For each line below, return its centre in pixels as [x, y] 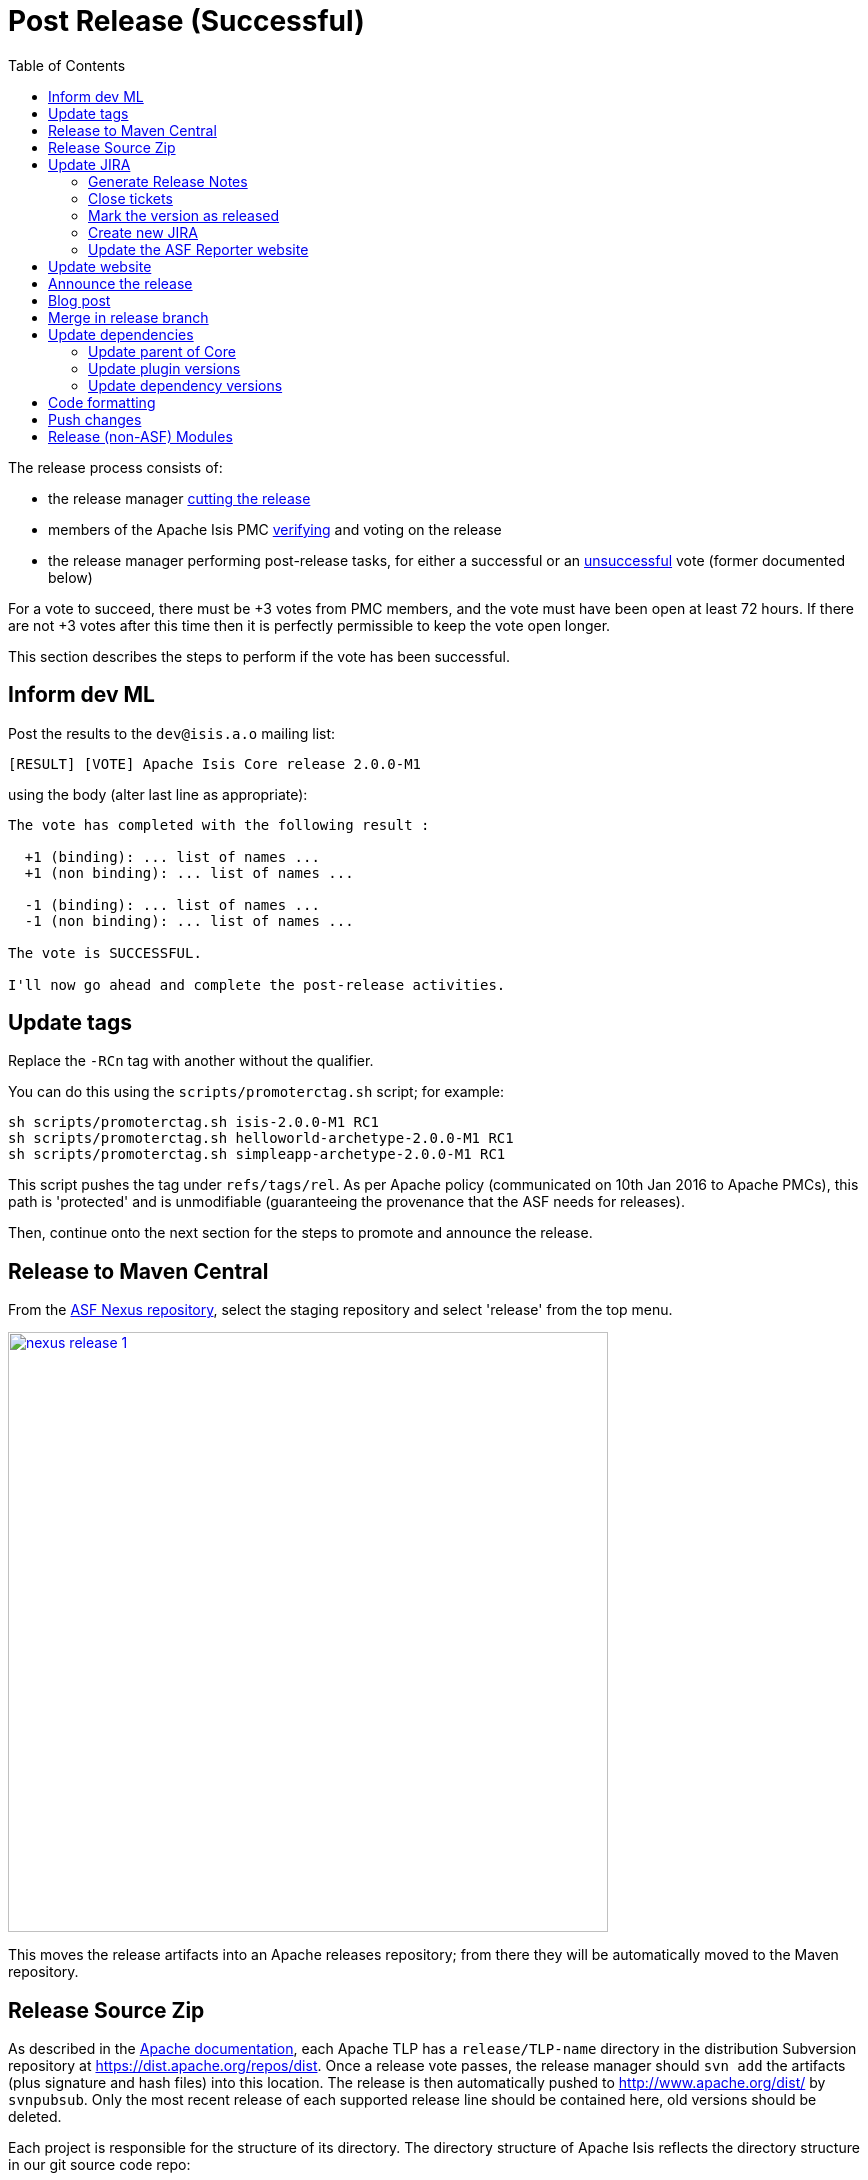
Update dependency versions [185, 385]
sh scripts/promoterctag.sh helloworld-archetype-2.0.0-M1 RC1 [261, 1138]
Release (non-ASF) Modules [140, 436]
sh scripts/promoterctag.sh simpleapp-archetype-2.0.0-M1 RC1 [257, 1154]
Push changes [95, 419]
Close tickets [130, 198]
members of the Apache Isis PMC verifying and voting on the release [275, 529]
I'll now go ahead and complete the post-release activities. [257, 984]
